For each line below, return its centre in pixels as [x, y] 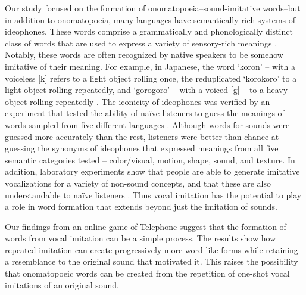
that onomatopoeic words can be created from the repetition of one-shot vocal [147, 273]
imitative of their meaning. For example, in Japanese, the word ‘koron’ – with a [150, 66]
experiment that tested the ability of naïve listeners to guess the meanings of [145, 113]
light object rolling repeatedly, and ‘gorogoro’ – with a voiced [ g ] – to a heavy [146, 90]
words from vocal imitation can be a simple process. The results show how [140, 238]
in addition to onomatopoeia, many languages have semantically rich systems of [150, 19]
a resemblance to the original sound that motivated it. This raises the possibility [152, 261]
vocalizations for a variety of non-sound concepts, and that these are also [138, 183]
